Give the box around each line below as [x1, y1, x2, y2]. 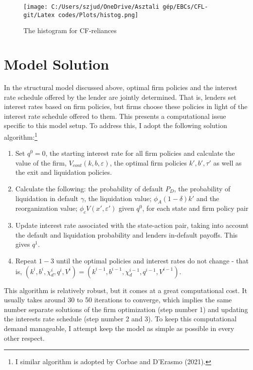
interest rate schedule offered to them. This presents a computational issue [4, 111, 226, 121]
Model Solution [4, 54, 109, 74]
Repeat [15, 256, 37, 265]
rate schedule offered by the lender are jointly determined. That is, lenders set [4, 92, 236, 102]
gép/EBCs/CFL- [163, 3, 208, 10]
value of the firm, [15, 157, 67, 167]
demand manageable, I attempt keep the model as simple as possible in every [4, 323, 235, 333]
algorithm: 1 [4, 130, 37, 142]
